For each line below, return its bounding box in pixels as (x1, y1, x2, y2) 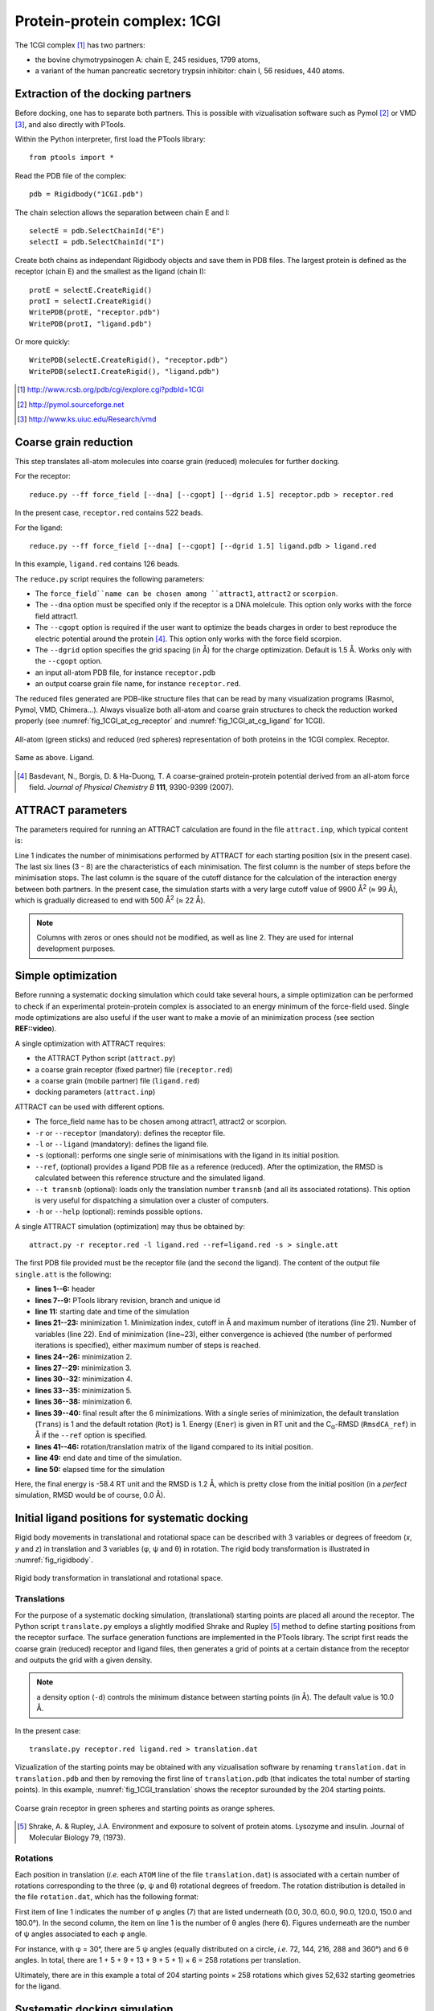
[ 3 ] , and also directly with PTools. (14, 119, 126, 129)
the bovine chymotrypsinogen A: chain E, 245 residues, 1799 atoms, (35, 55, 260, 64)
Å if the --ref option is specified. (35, 1430, 148, 1440)
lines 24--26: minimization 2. (35, 1351, 133, 1361)
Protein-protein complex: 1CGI (14, 12, 221, 30)
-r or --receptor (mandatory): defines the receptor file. (35, 1128, 226, 1137)
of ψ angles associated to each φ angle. (14, 1929, 148, 1939)
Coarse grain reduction (14, 435, 133, 449)
